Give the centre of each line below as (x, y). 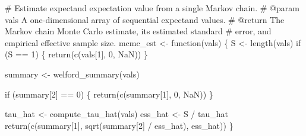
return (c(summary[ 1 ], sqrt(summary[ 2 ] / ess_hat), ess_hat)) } (119, 125)
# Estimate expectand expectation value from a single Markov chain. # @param (152, 8)
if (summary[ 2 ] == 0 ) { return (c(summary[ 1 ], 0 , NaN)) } (109, 94)
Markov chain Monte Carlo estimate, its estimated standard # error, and (138, 31)
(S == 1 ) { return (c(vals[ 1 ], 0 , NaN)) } (76, 54)
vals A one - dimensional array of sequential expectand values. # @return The (145, 19)
